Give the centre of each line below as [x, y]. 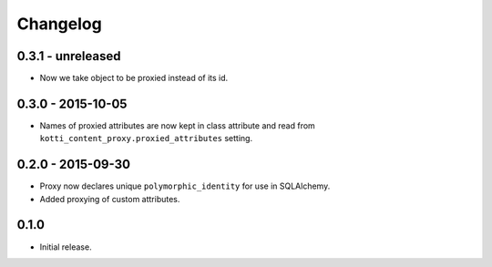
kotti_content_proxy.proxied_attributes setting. [146, 139]
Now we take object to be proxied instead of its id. [134, 78]
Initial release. [66, 247]
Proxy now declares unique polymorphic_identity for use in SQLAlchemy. [185, 186]
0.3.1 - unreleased [69, 56]
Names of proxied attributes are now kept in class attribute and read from [178, 125]
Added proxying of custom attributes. [110, 199]
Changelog [59, 24]
